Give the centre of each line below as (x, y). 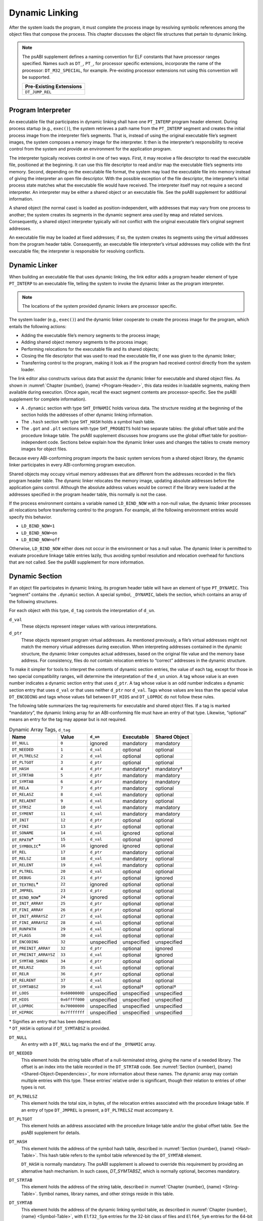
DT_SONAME (23, 833)
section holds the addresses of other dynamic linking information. (87, 415)
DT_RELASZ (23, 794)
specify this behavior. (30, 517)
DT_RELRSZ (23, 968)
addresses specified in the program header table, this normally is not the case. (88, 494)
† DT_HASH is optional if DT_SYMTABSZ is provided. (60, 1029)
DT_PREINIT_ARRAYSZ (34, 955)
